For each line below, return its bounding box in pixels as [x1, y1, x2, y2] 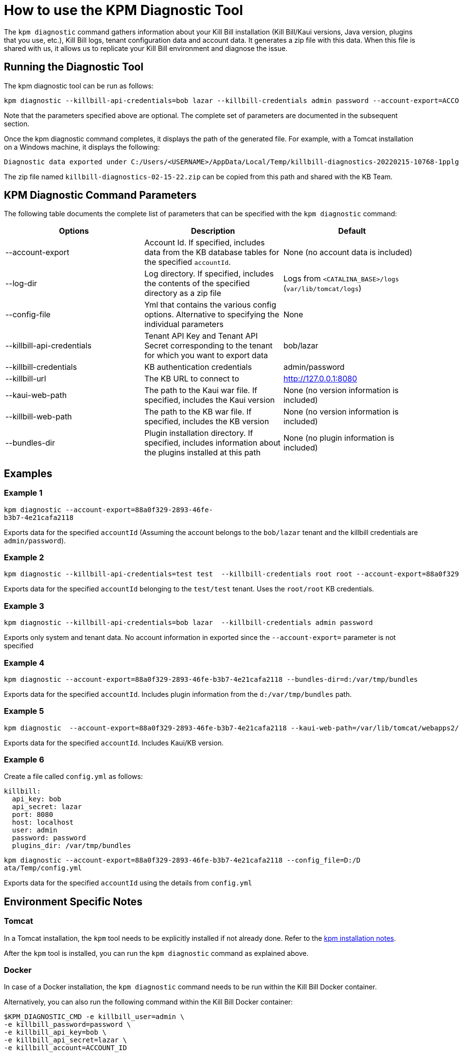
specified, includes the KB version [144, 416, 269, 427]
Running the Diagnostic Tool [4, 61, 143, 73]
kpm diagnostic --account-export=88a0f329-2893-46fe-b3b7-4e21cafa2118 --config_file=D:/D [4, 856, 361, 865]
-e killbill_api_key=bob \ [4, 1028, 106, 1037]
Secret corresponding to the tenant [144, 341, 273, 351]
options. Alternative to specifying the [144, 310, 280, 320]
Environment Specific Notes [4, 895, 142, 908]
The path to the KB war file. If [144, 407, 252, 417]
